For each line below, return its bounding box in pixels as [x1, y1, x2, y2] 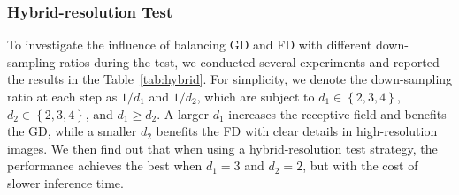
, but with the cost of [302, 156, 418, 175]
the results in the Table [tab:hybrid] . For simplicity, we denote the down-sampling [7, 70, 453, 88]
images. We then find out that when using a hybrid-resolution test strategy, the [7, 139, 438, 157]
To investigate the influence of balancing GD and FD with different [7, 35, 372, 54]
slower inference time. [7, 173, 124, 191]
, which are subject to [196, 87, 315, 105]
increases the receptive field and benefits [228, 104, 447, 123]
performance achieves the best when [7, 156, 203, 175]
